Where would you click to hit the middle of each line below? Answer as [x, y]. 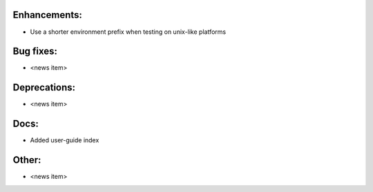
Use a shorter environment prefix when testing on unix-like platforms [128, 32]
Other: [27, 160]
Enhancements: [48, 15]
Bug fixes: [35, 51]
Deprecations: [44, 87]
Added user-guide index [65, 140]
